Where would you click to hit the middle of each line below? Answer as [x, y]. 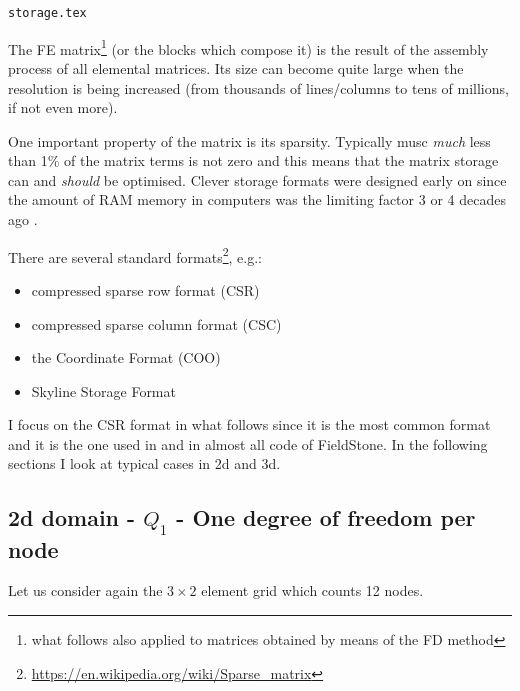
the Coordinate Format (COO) [126, 357]
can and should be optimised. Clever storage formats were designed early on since [257, 179]
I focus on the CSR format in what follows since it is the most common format [249, 424]
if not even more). [63, 107]
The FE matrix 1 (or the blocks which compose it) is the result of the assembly [248, 47]
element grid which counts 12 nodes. [312, 590]
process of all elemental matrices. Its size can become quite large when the [236, 67]
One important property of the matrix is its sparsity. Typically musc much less [249, 140]
